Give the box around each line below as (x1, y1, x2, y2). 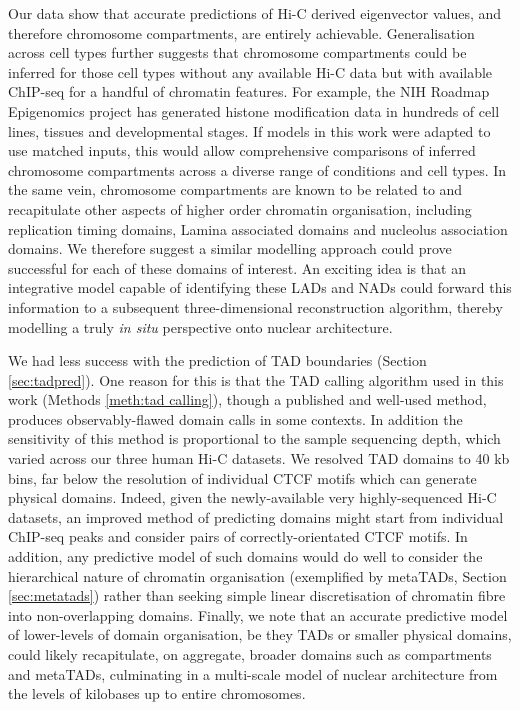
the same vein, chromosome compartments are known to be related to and (8, 179, 463, 200)
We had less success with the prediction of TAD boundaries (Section (8, 350, 427, 371)
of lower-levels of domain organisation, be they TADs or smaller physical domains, (8, 624, 512, 645)
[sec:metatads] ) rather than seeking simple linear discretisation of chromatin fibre (8, 585, 506, 606)
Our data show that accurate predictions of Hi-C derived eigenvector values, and (8, 3, 502, 23)
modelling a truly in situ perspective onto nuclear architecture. (8, 316, 393, 337)
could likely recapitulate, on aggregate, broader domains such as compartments (8, 644, 492, 664)
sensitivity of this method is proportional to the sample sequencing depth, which (8, 428, 501, 449)
